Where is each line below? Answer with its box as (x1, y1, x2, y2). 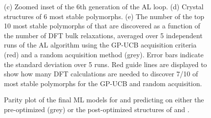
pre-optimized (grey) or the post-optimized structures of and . (4, 104, 190, 114)
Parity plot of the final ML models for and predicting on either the (4, 94, 204, 105)
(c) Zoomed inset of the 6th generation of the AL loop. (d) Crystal (4, 1, 204, 11)
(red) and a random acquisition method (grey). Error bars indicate (4, 49, 204, 59)
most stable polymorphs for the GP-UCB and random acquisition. (4, 78, 202, 88)
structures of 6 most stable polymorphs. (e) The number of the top (4, 11, 205, 21)
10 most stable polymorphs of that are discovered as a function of (4, 21, 200, 31)
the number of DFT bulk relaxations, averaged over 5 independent (4, 30, 203, 40)
